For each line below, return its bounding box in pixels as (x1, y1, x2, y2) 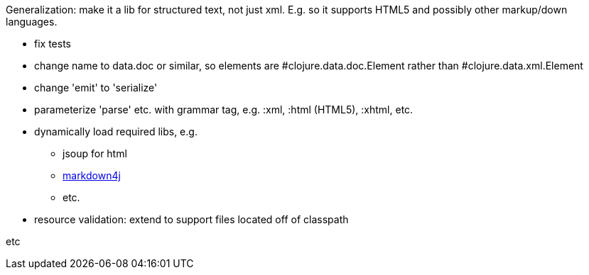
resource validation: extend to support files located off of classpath (34, 213, 349, 225)
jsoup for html (63, 147, 127, 159)
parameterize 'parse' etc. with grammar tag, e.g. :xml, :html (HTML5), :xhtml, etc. (34, 103, 414, 116)
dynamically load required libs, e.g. (34, 125, 198, 137)
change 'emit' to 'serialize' (34, 82, 158, 94)
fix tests (34, 38, 71, 50)
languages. (6, 16, 58, 28)
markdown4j (63, 169, 121, 181)
